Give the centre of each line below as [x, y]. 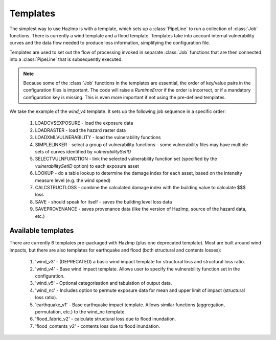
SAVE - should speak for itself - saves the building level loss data [103, 201]
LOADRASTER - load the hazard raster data [80, 130]
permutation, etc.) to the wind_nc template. [80, 311]
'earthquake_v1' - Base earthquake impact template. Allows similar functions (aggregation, [130, 305]
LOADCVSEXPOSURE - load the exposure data [84, 123]
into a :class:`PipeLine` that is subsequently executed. [66, 59]
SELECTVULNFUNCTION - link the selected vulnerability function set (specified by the [126, 159]
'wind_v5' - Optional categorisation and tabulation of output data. [103, 283]
